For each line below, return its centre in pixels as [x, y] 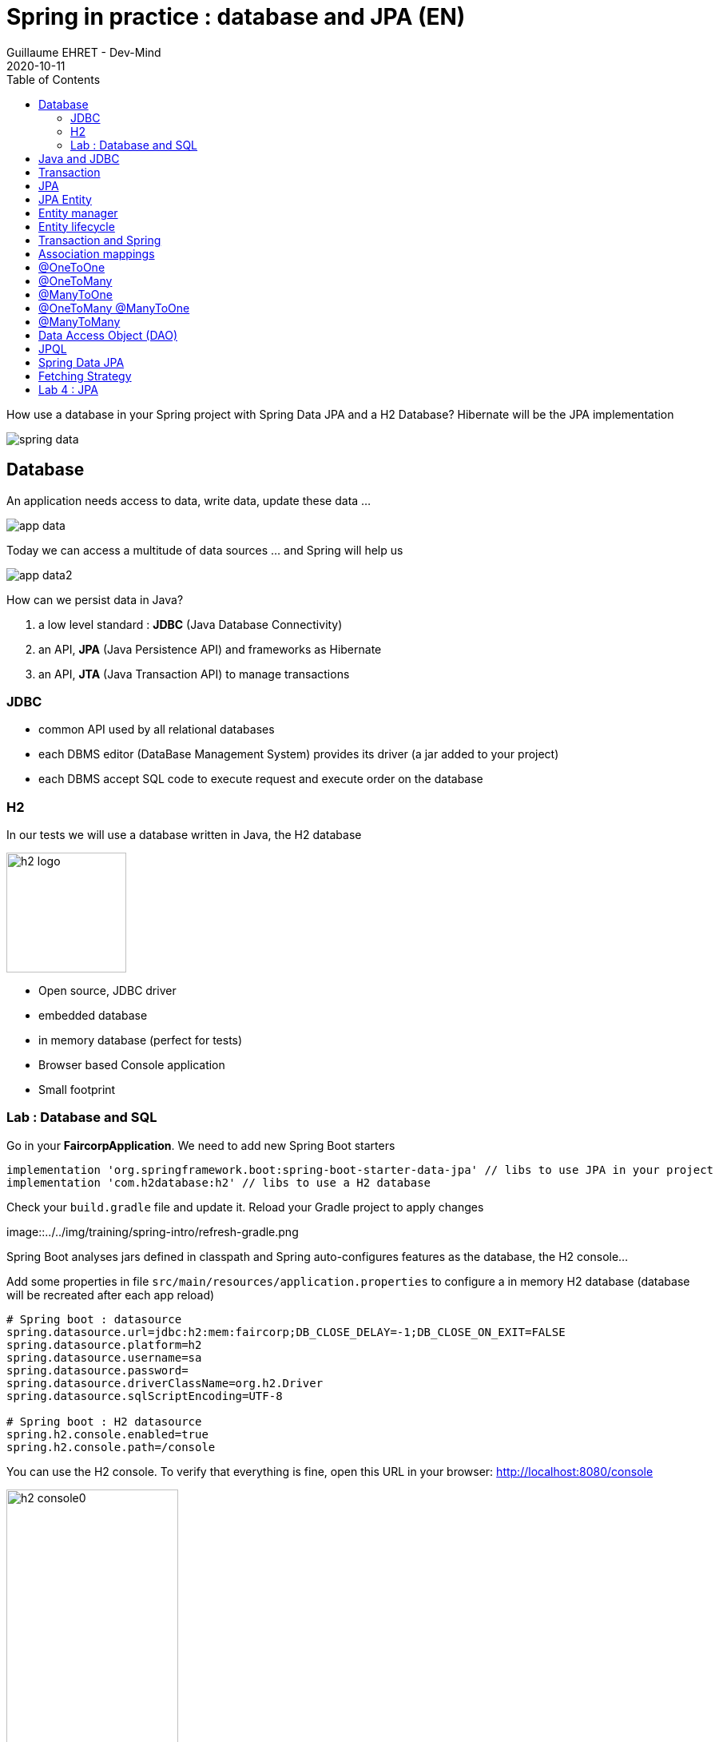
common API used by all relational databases [157, 730]
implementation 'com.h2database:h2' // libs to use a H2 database [219, 1182]
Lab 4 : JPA [68, 389]
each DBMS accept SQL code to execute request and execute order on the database [261, 779]
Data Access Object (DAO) [108, 335]
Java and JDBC [79, 158]
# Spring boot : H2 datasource [104, 1421]
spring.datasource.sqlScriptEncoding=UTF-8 [145, 1396]
